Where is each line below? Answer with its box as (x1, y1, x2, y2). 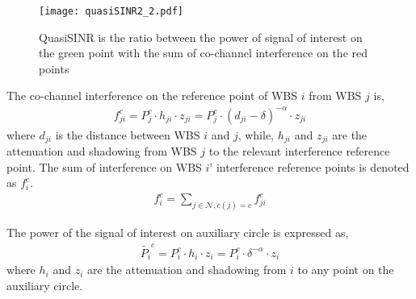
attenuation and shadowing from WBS (6, 143, 197, 160)
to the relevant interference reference (208, 143, 390, 160)
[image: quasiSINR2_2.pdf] (39, 6, 183, 17)
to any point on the (297, 261, 394, 278)
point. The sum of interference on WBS (6, 158, 202, 175)
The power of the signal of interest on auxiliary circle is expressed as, (6, 224, 349, 241)
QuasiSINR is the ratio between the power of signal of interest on (39, 28, 363, 45)
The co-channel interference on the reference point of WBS (6, 87, 298, 104)
